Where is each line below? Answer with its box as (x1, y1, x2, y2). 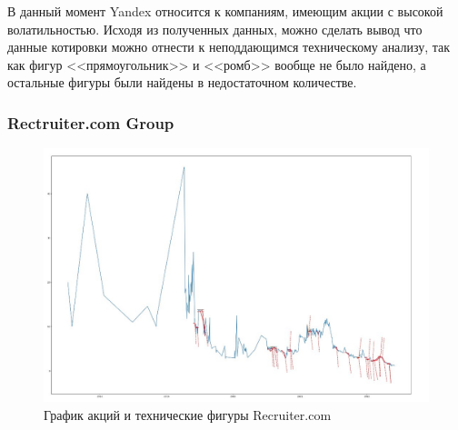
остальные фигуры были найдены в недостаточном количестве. (7, 73, 357, 92)
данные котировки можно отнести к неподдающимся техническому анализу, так (7, 37, 451, 56)
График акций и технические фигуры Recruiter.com (44, 405, 332, 424)
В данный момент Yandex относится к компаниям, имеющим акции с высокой (7, 2, 443, 20)
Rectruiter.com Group (7, 111, 174, 134)
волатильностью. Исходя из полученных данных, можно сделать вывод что (7, 19, 423, 38)
